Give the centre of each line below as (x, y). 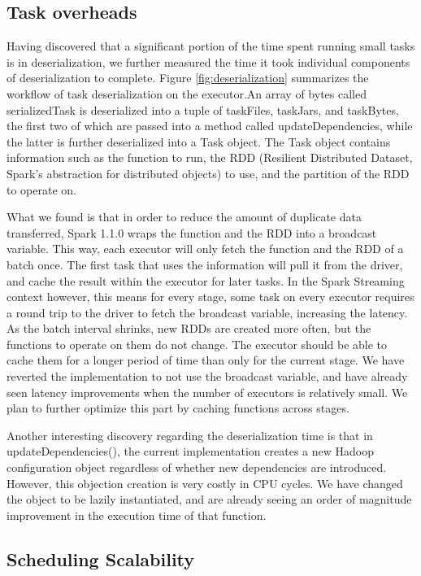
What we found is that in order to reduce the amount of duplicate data (184, 217)
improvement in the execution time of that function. (137, 515)
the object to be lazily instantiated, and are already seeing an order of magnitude (209, 499)
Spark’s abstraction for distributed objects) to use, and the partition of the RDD (208, 173)
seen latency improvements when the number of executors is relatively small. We (207, 392)
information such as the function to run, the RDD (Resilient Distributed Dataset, (210, 157)
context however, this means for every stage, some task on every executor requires (210, 297)
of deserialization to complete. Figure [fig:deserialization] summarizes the (188, 78)
